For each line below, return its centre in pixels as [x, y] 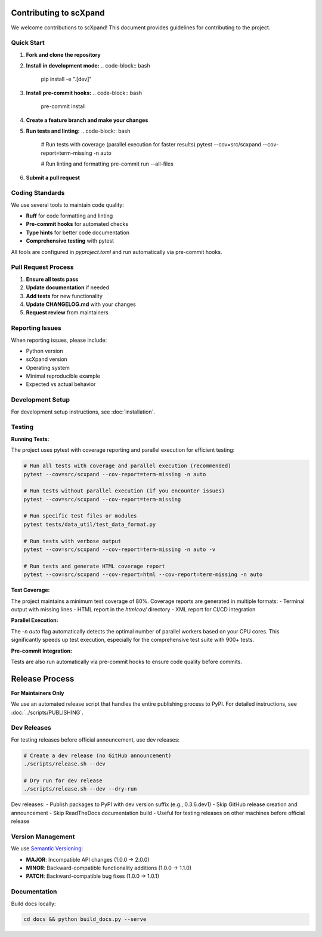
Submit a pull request [53, 177]
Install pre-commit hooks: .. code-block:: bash [84, 93]
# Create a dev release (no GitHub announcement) [97, 755]
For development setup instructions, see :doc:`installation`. [83, 412]
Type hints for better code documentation [78, 232]
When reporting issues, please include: [59, 340]
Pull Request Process [42, 267]
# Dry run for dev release [63, 780]
